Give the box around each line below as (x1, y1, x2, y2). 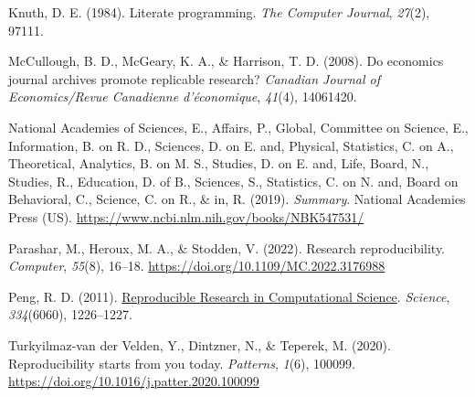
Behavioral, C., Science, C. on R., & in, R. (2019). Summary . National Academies (8, 189, 466, 209)
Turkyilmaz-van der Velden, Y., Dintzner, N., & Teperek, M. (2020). (8, 335, 391, 354)
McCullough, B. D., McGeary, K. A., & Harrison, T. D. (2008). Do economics (8, 51, 444, 70)
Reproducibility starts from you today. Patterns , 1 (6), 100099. (8, 353, 356, 372)
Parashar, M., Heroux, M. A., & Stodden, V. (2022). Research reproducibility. (8, 238, 446, 257)
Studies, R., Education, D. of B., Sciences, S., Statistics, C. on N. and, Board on (8, 171, 459, 190)
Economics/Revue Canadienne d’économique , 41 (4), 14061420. (8, 87, 357, 106)
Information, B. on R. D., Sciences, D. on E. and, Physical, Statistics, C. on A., (8, 135, 454, 155)
